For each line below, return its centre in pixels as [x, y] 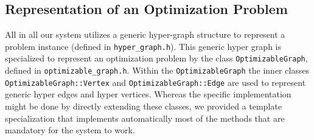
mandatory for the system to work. [70, 130]
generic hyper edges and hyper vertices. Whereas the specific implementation [148, 94]
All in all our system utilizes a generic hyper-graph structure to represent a [145, 34]
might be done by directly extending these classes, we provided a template [143, 106]
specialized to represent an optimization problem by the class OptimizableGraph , [156, 58]
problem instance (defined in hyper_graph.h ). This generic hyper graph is [143, 46]
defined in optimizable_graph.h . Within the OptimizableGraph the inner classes [157, 70]
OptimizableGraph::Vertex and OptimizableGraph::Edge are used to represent [155, 82]
